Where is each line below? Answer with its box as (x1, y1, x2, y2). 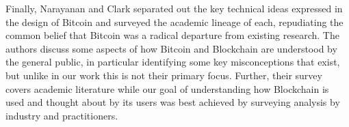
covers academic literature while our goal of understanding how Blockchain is (5, 81, 329, 96)
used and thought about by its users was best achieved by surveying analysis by (5, 95, 340, 109)
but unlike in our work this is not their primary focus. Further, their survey (5, 68, 322, 82)
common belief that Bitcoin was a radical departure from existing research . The (5, 28, 339, 42)
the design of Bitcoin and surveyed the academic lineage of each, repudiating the (5, 14, 344, 29)
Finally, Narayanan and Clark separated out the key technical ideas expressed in (5, 1, 343, 15)
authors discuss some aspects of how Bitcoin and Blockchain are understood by (5, 41, 337, 55)
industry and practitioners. (5, 108, 118, 122)
